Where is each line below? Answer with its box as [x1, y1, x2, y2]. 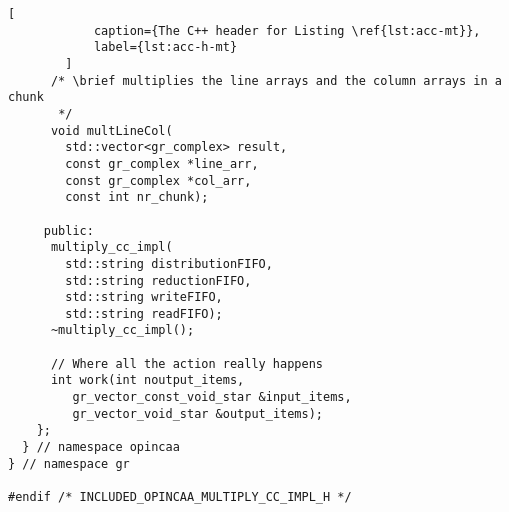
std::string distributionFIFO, [65, 256, 273, 271]
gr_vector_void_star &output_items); [72, 406, 323, 421]
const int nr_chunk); [65, 190, 209, 205]
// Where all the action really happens [50, 356, 323, 371]
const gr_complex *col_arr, [65, 173, 252, 188]
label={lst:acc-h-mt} [93, 40, 238, 55]
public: [43, 223, 94, 238]
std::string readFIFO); [65, 306, 223, 321]
